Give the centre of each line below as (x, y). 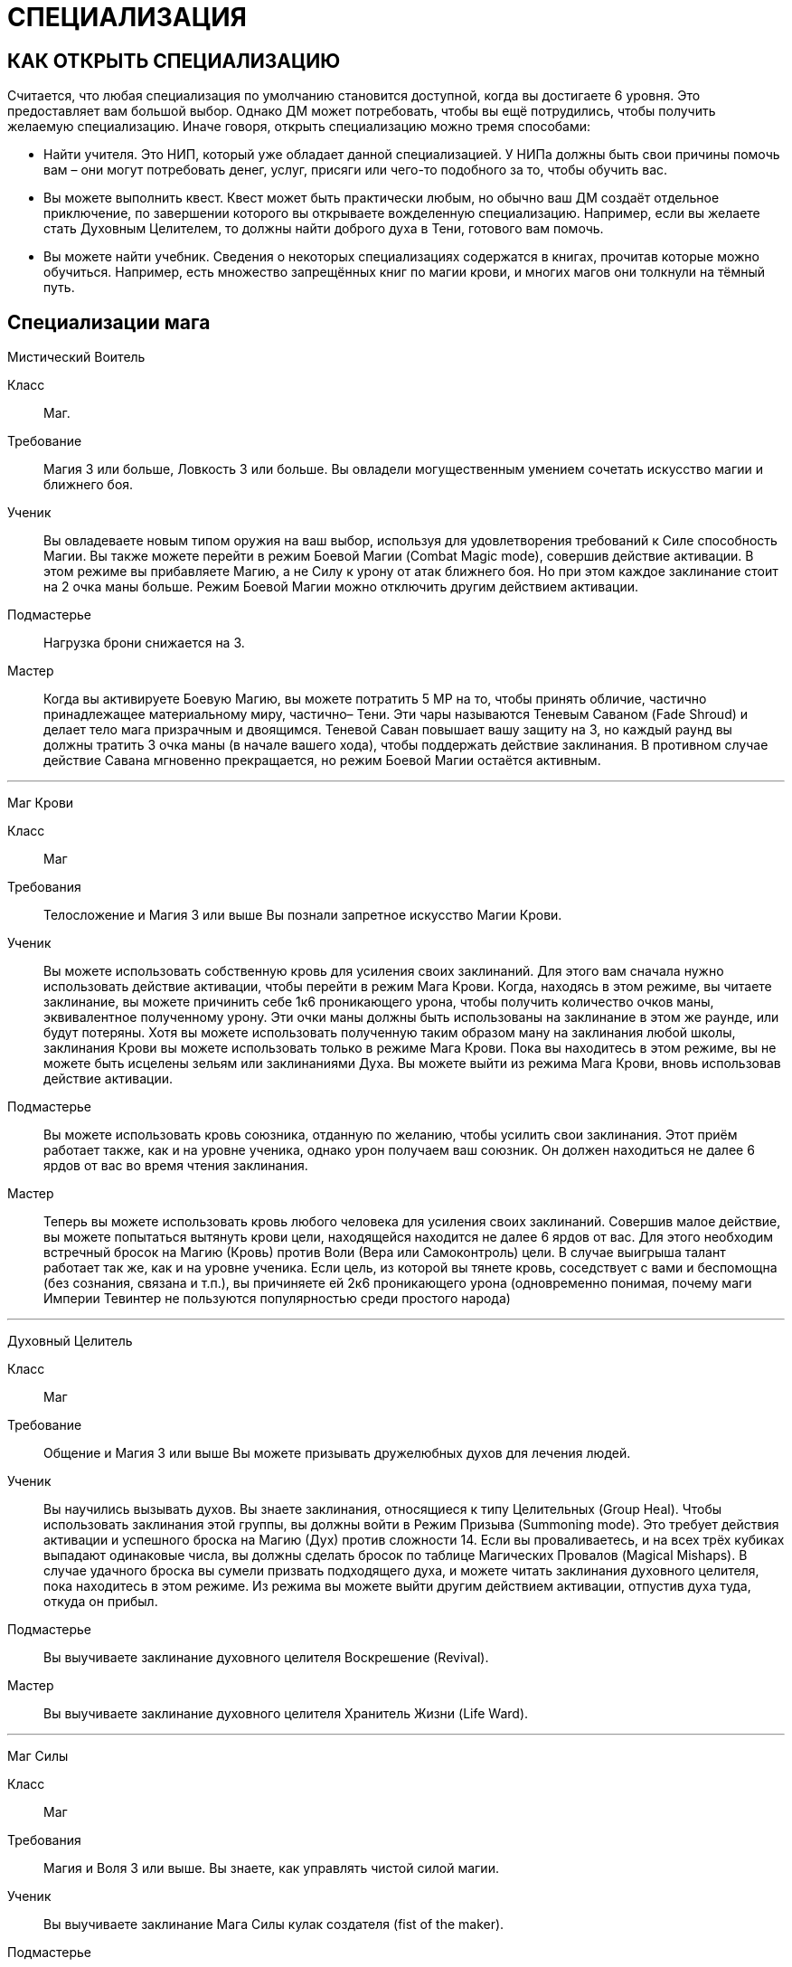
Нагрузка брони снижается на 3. (144, 643)
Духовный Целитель (70, 1341)
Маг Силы (38, 1756)
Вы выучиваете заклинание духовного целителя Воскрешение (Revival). (266, 1658)
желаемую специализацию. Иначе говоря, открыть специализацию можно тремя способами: (299, 127)
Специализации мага (109, 322)
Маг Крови (41, 803)
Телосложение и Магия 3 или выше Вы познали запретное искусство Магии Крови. (303, 915)
